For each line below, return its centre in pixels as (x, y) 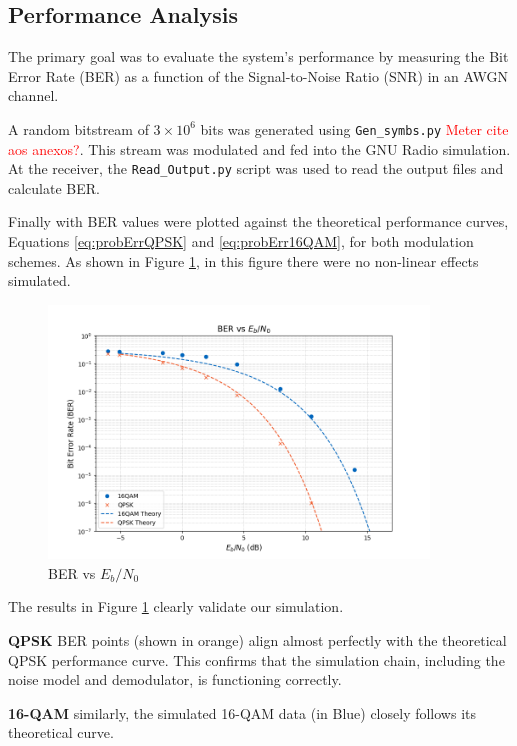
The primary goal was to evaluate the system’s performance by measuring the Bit (258, 56)
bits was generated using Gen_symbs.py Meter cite (354, 128)
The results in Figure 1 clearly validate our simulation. (176, 606)
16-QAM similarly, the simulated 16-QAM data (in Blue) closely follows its (242, 712)
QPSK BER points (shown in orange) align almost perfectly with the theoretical (257, 640)
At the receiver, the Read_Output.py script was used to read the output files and (256, 168)
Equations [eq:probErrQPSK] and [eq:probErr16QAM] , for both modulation (241, 241)
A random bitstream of (78, 128)
